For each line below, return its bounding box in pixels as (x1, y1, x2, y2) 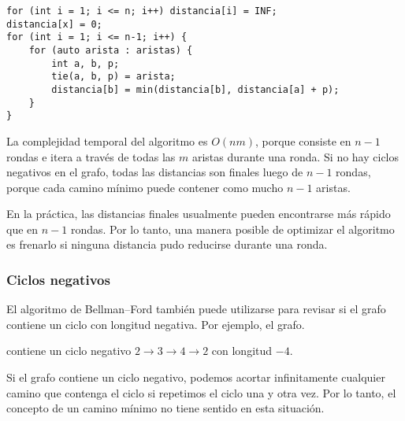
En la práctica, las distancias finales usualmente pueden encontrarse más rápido (6, 205, 391, 222)
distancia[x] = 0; (6, 18, 102, 30)
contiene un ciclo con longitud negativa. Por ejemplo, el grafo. (6, 316, 305, 332)
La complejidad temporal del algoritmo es (6, 132, 208, 149)
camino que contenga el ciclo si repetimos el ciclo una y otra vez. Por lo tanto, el (6, 384, 396, 401)
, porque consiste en (255, 132, 351, 149)
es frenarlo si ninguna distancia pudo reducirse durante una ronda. (6, 236, 328, 253)
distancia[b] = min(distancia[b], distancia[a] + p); (51, 83, 340, 95)
